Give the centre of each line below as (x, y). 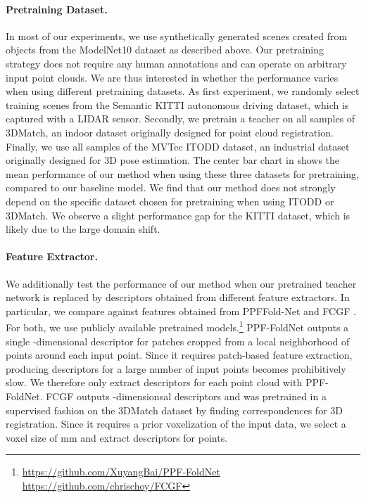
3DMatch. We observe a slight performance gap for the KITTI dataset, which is (178, 215)
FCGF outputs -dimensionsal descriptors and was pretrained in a (186, 396)
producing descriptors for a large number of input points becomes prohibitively (176, 368)
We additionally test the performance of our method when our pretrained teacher (181, 283)
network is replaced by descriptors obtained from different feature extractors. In (178, 297)
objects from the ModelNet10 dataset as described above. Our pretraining (165, 50)
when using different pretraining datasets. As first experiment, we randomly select (183, 91)
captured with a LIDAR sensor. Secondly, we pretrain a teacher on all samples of (181, 119)
